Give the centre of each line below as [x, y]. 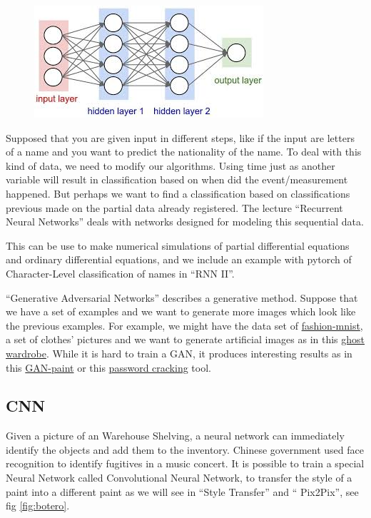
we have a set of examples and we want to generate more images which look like [181, 311]
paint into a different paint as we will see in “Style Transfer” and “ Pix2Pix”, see [182, 491]
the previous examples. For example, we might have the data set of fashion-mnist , [184, 325]
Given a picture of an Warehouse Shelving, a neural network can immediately [175, 436]
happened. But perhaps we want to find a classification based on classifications [178, 193]
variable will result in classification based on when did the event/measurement [177, 179]
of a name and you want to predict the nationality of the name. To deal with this [184, 152]
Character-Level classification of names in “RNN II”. [120, 273]
